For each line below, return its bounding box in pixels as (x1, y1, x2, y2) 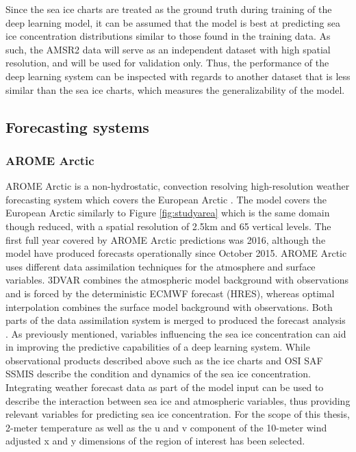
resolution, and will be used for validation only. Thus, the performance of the (5, 55, 329, 70)
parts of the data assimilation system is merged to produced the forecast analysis (5, 313, 346, 327)
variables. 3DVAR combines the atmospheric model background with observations (5, 273, 349, 287)
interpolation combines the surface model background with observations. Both (5, 299, 333, 314)
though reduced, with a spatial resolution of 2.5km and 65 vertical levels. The (5, 218, 331, 233)
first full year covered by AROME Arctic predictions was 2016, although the (5, 232, 326, 247)
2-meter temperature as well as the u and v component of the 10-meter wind (5, 420, 327, 434)
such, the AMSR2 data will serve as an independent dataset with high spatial (5, 42, 331, 56)
